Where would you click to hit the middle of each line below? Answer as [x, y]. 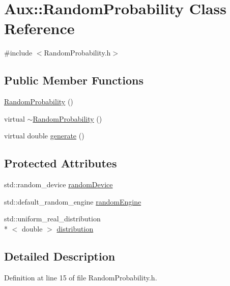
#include [18, 53]
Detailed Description [60, 256]
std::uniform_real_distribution [52, 219]
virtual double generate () [44, 136]
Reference [39, 28]
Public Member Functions [74, 80]
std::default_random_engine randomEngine [73, 201]
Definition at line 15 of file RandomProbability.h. [81, 277]
